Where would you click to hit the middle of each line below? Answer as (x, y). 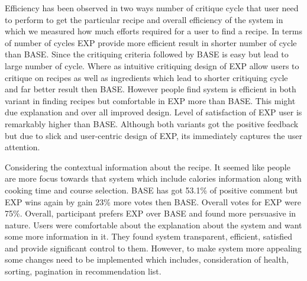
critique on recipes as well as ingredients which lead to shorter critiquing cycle (146, 77)
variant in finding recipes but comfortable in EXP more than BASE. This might (150, 100)
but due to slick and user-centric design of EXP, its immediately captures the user (154, 135)
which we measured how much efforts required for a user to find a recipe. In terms (154, 31)
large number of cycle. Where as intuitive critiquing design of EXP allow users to (152, 65)
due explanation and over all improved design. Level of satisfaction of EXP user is (153, 112)
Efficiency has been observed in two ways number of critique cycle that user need (152, 8)
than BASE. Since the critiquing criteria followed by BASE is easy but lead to (147, 54)
